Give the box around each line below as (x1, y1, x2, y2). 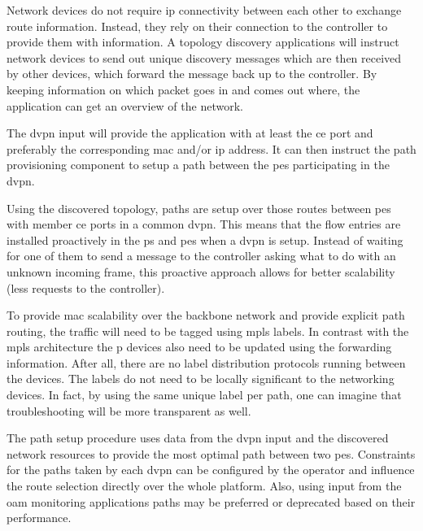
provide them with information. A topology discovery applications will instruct (7, 33, 399, 50)
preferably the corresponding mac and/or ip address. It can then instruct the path (7, 140, 416, 157)
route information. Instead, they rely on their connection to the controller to (7, 17, 388, 34)
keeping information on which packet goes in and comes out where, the (7, 81, 360, 98)
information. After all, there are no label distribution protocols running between (7, 354, 406, 371)
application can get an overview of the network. (7, 97, 243, 114)
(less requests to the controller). (7, 279, 165, 296)
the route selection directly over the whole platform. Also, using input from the (7, 477, 402, 494)
